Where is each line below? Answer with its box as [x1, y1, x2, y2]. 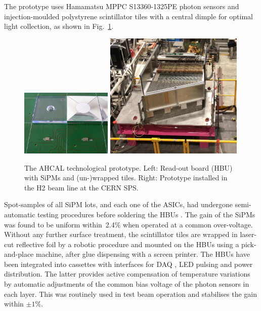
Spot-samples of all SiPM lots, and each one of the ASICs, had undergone [4, 199, 233, 210]
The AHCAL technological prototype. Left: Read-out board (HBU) [24, 162, 233, 173]
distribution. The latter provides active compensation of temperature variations [4, 268, 250, 279]
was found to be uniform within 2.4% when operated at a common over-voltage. [4, 219, 253, 229]
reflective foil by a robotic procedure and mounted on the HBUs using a [16, 239, 239, 249]
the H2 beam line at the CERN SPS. [24, 182, 139, 192]
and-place [4, 249, 34, 259]
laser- [240, 229, 257, 240]
